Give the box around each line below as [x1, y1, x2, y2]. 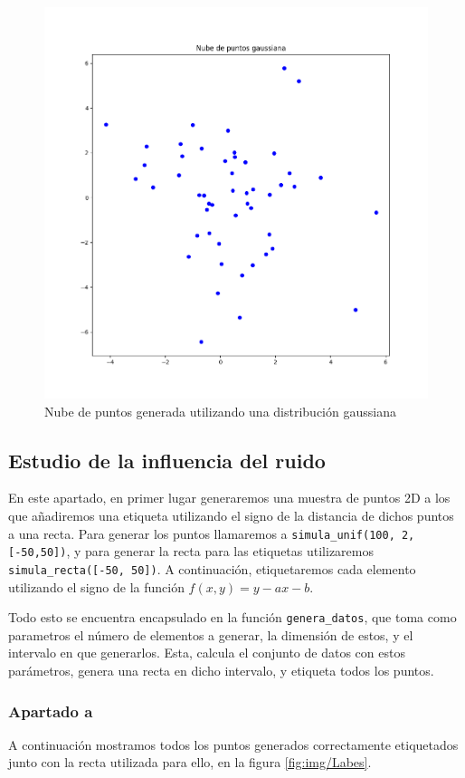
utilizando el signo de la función [8, 577, 185, 596]
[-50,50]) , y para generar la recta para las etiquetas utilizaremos [8, 542, 374, 561]
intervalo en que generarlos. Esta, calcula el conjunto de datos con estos [8, 643, 405, 662]
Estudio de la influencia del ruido [8, 446, 326, 474]
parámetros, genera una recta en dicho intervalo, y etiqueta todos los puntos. [8, 661, 434, 680]
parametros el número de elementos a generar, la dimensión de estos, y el [8, 625, 413, 644]
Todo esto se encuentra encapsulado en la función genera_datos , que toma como [8, 608, 457, 627]
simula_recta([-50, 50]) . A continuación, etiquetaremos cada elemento [8, 559, 416, 578]
